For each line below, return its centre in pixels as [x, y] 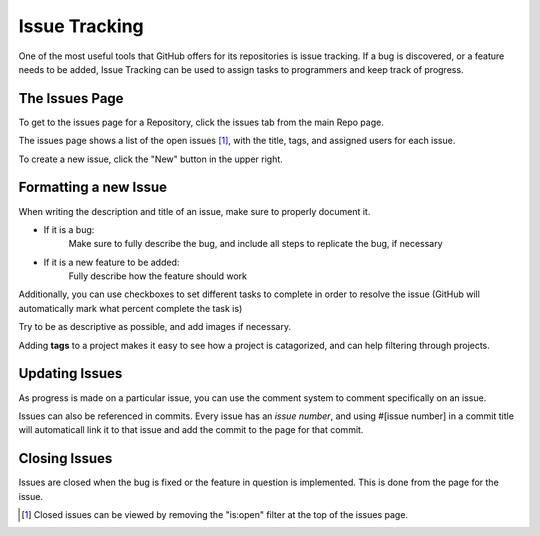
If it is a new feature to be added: [111, 262]
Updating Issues [70, 373]
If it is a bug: [69, 229]
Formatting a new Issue [93, 187]
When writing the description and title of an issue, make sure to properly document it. [194, 211]
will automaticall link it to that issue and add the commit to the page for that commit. [191, 430]
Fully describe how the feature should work [158, 276]
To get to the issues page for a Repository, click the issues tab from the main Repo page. [201, 122]
